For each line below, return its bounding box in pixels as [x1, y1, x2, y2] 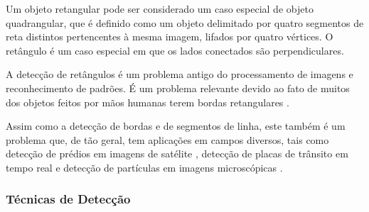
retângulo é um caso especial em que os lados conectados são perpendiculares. [6, 43, 344, 57]
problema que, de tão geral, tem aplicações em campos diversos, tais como [6, 132, 329, 147]
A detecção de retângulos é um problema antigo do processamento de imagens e [6, 67, 353, 82]
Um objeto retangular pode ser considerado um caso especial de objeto [6, 1, 314, 16]
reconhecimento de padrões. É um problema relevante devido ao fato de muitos [6, 80, 350, 95]
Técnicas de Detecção [6, 190, 131, 208]
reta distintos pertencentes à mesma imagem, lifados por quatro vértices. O [6, 29, 333, 44]
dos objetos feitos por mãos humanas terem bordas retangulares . [6, 94, 289, 109]
